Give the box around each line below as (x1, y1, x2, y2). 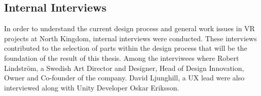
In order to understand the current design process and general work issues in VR (4, 23, 255, 34)
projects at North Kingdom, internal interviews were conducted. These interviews (4, 33, 257, 43)
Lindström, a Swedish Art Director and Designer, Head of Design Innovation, (4, 62, 244, 73)
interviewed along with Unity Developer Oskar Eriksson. (4, 82, 179, 92)
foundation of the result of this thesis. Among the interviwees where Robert (4, 52, 239, 63)
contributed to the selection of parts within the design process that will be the (4, 43, 247, 53)
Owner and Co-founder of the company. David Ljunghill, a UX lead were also (4, 72, 245, 83)
